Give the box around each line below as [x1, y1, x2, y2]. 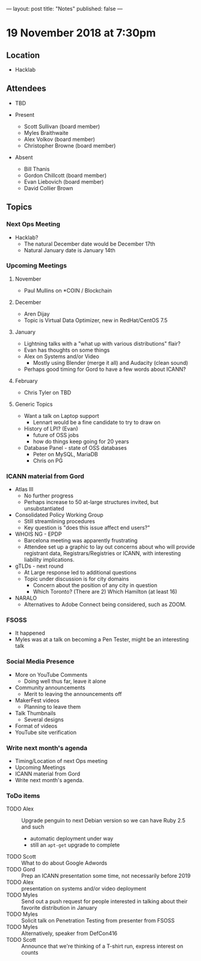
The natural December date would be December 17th [23, 240, 155, 247]
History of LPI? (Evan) [23, 425, 78, 432]
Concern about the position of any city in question [32, 582, 158, 589]
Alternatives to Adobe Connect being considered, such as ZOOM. [23, 601, 187, 608]
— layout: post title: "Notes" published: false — [6, 5, 123, 12]
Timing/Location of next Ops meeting [14, 757, 108, 764]
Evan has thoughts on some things [23, 346, 110, 353]
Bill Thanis [23, 165, 50, 172]
